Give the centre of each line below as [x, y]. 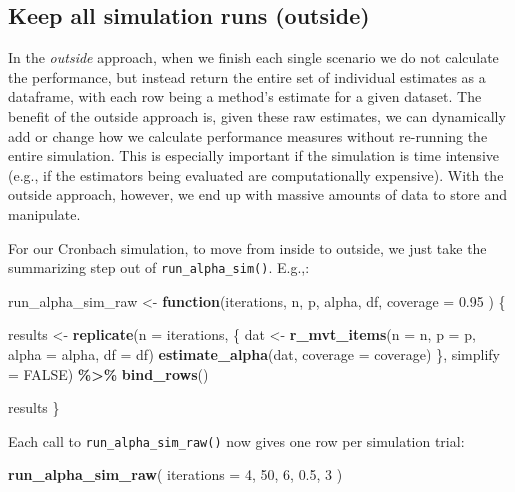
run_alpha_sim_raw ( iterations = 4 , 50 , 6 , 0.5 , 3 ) [175, 474]
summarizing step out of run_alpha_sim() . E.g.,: [159, 267]
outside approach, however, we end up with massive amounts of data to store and [258, 194]
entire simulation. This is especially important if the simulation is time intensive [253, 155]
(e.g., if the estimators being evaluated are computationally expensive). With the [256, 174]
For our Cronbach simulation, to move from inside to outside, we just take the [247, 247]
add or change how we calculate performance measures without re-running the [248, 135]
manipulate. [44, 213]
